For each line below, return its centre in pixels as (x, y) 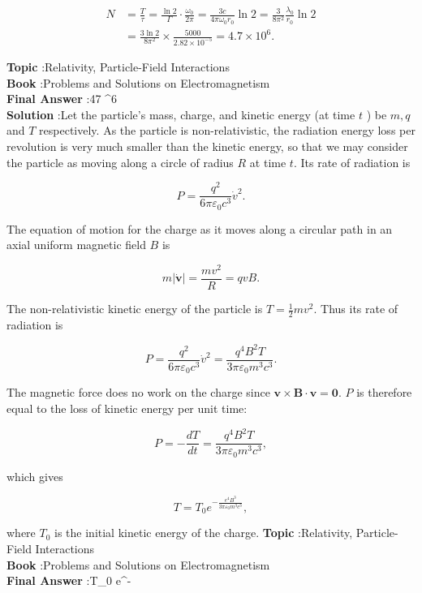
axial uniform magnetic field (76, 245)
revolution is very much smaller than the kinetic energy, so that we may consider (207, 146)
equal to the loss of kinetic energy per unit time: (127, 408)
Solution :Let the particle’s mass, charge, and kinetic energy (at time (181, 114)
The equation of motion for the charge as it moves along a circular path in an (200, 228)
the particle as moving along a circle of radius (120, 162)
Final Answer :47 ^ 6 (62, 99)
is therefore (384, 392)
